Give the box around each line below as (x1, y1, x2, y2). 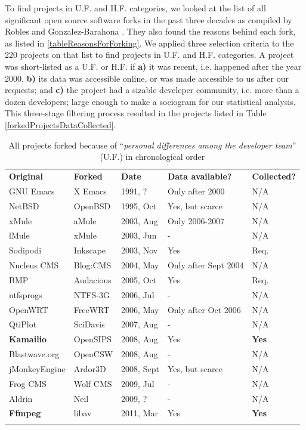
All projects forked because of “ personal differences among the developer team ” (8, 138, 296, 151)
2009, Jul (121, 377, 154, 389)
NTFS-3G (73, 288, 110, 301)
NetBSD (9, 199, 39, 212)
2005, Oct (121, 273, 157, 286)
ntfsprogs (9, 288, 42, 301)
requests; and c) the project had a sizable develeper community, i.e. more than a (5, 83, 299, 96)
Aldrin (9, 392, 33, 404)
